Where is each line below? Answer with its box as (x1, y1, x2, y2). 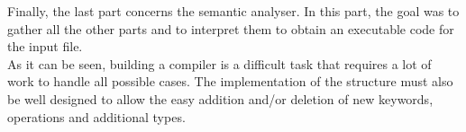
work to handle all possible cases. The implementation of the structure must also (7, 72, 453, 91)
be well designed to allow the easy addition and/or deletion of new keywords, (7, 89, 434, 108)
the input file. (7, 37, 83, 56)
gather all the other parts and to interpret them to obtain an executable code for (7, 19, 454, 38)
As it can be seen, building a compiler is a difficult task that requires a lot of (7, 54, 432, 73)
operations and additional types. (7, 107, 186, 126)
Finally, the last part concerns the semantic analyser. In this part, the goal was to (7, 2, 460, 20)
